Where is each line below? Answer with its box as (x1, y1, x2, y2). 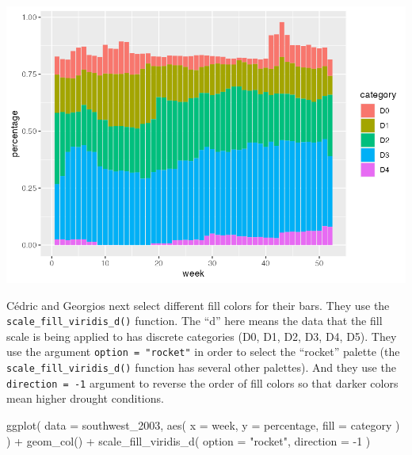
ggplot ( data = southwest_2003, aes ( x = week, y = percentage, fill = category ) (6, 416, 400, 433)
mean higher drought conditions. (6, 390, 164, 407)
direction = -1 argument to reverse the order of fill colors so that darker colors (6, 374, 399, 391)
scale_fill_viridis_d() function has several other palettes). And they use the (6, 359, 396, 376)
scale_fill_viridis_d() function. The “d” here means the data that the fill (6, 312, 383, 329)
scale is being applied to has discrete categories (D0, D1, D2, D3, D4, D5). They (6, 327, 397, 344)
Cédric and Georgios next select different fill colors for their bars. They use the (6, 296, 390, 313)
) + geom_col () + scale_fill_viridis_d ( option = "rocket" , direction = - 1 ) (6, 432, 371, 449)
